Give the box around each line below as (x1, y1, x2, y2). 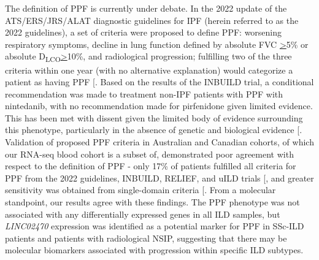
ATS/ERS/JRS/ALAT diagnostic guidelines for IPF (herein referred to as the (5, 13, 299, 26)
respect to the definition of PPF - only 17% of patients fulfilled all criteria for (5, 159, 296, 172)
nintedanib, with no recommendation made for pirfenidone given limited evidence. (5, 99, 313, 112)
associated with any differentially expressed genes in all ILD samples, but (5, 207, 280, 220)
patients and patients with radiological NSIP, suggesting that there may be (5, 231, 287, 244)
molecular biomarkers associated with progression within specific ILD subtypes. (5, 243, 304, 256)
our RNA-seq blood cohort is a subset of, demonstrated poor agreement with (5, 147, 294, 160)
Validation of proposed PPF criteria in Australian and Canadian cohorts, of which (5, 136, 314, 148)
